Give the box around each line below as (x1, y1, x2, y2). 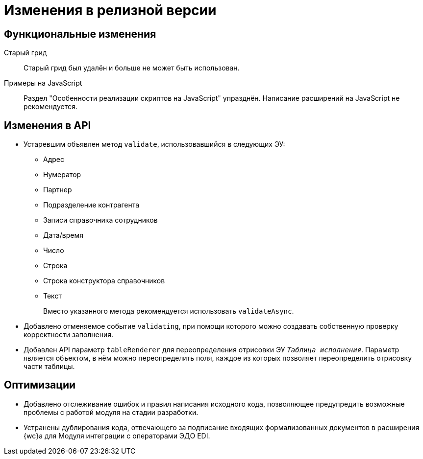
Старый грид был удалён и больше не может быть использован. (24, 64, 240, 72)
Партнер (43, 185, 72, 194)
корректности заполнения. (24, 330, 114, 339)
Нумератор (43, 170, 81, 179)
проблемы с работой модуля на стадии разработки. (24, 408, 199, 416)
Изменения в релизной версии (4, 2, 217, 19)
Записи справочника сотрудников (43, 216, 158, 225)
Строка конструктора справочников (43, 276, 165, 285)
